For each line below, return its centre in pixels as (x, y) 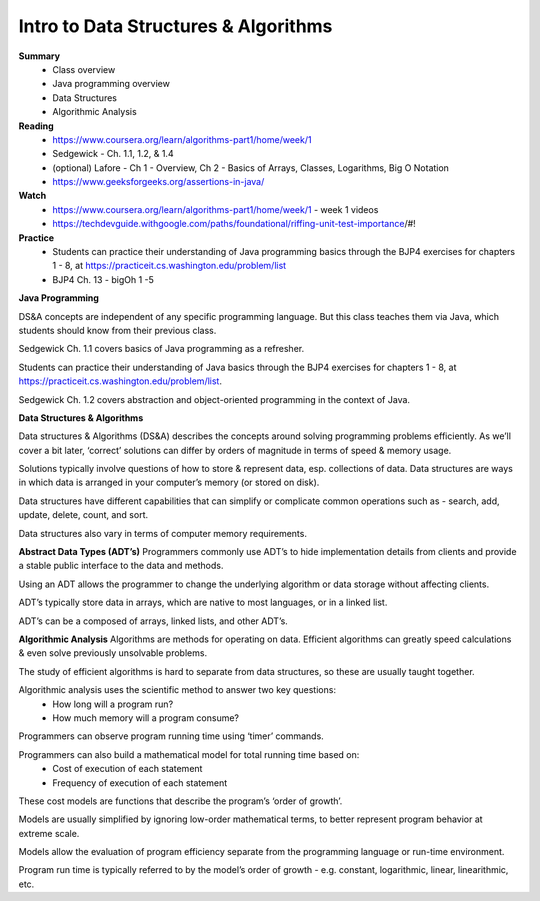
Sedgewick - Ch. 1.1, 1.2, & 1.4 (113, 154)
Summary (39, 56)
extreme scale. (49, 833)
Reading (36, 126)
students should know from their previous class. (117, 330)
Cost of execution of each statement (127, 769)
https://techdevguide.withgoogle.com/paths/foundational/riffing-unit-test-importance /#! (234, 224)
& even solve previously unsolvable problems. (113, 653)
